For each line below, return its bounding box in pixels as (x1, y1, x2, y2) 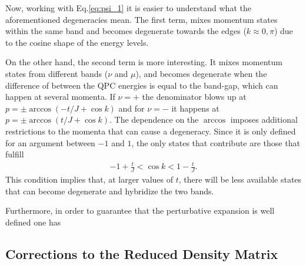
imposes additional (230, 113, 298, 126)
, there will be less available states (178, 173, 302, 186)
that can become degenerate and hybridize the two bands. (5, 184, 214, 197)
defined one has (5, 216, 61, 228)
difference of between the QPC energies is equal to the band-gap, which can (5, 79, 278, 91)
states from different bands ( (5, 67, 108, 79)
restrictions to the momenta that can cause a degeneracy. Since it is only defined (5, 124, 296, 137)
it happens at (171, 102, 219, 114)
